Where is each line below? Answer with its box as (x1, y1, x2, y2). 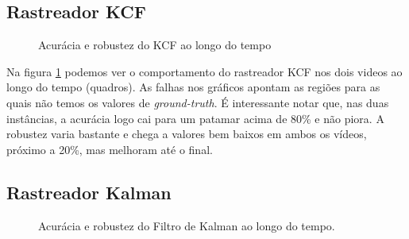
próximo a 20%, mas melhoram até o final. (6, 141, 213, 157)
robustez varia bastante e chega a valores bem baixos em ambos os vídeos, (6, 125, 367, 142)
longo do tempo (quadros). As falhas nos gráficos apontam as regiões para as (6, 79, 380, 95)
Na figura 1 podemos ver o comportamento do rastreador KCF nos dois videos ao (6, 63, 403, 79)
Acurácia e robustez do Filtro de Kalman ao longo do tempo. (38, 217, 335, 233)
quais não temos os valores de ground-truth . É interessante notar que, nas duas (6, 94, 389, 110)
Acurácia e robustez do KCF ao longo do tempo (38, 37, 272, 53)
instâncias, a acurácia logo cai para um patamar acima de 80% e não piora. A (6, 110, 384, 126)
